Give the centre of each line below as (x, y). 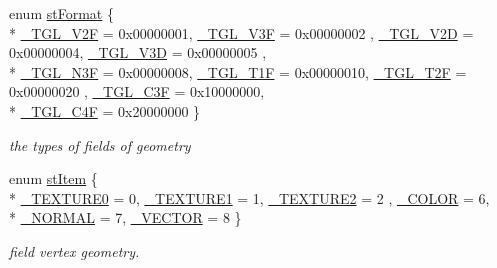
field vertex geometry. (74, 250)
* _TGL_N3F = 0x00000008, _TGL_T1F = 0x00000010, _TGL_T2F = (238, 71)
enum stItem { (53, 178)
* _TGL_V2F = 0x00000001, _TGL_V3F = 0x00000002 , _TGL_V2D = (241, 32)
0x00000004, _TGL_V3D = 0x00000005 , (138, 52)
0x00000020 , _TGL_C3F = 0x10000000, (137, 91)
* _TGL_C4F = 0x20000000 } (105, 110)
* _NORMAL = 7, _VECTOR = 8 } (125, 217)
